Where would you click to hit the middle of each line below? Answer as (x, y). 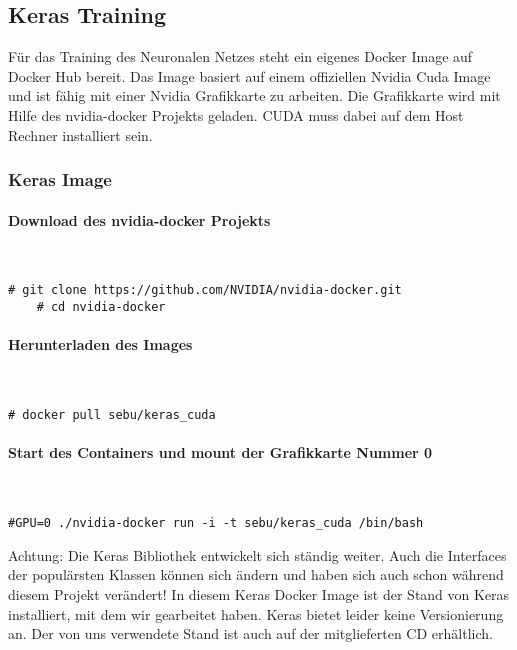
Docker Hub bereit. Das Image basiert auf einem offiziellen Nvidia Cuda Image (249, 75)
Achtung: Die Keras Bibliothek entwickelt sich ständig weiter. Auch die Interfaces (257, 554)
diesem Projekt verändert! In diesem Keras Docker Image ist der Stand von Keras (259, 594)
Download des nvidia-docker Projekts (139, 219)
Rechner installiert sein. (80, 134)
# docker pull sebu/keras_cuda (112, 415)
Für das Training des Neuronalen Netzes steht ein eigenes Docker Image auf (240, 56)
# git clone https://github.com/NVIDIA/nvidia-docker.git (205, 290)
